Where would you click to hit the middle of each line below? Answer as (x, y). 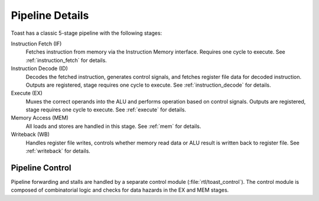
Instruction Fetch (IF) (36, 44)
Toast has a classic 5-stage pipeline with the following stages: (87, 33)
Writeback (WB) (30, 134)
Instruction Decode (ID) (39, 68)
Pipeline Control (41, 168)
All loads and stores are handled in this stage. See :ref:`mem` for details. (113, 126)
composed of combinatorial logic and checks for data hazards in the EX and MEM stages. (120, 190)
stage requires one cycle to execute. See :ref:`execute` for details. (106, 110)
